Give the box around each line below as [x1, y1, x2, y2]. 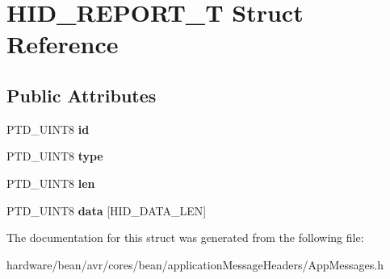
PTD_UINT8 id [6, 120, 90, 137]
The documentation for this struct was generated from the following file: [6, 229, 364, 246]
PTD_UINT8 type [6, 148, 103, 164]
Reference [6, 27, 119, 60]
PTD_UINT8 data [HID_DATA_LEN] [6, 202, 207, 219]
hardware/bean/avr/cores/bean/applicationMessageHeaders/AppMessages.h [6, 256, 384, 273]
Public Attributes [6, 82, 157, 107]
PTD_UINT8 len [6, 174, 95, 191]
